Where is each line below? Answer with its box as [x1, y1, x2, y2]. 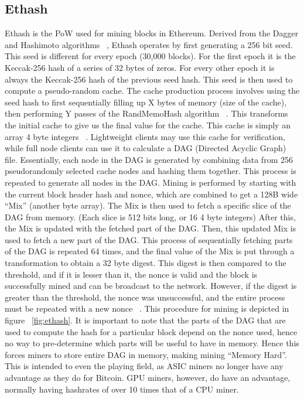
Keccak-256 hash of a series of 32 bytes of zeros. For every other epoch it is [5, 61, 275, 73]
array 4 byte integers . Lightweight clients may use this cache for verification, [5, 130, 285, 142]
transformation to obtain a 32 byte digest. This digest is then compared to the [5, 257, 286, 269]
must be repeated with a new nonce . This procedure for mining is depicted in [5, 302, 289, 315]
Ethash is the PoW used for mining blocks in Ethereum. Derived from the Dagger [5, 27, 299, 39]
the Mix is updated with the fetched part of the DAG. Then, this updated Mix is [5, 222, 296, 234]
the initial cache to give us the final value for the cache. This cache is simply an [5, 118, 291, 131]
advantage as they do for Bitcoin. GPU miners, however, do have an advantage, [5, 371, 291, 384]
